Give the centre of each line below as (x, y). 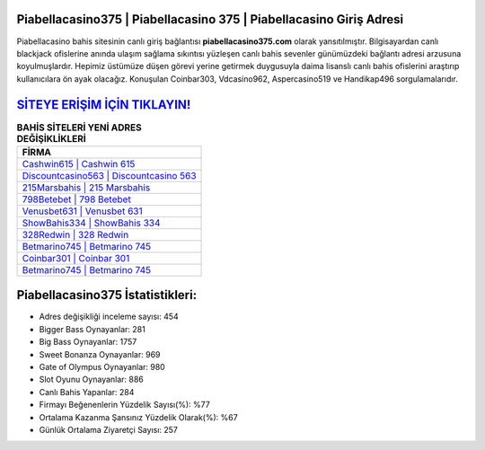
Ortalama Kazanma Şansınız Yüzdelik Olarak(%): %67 (138, 417)
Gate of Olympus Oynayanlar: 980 (102, 367)
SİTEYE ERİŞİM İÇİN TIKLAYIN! (104, 105)
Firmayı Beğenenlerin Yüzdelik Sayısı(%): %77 (124, 405)
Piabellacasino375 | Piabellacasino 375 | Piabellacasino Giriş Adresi (210, 19)
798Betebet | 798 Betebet (77, 199)
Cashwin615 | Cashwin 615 (79, 163)
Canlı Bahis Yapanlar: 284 (87, 392)
